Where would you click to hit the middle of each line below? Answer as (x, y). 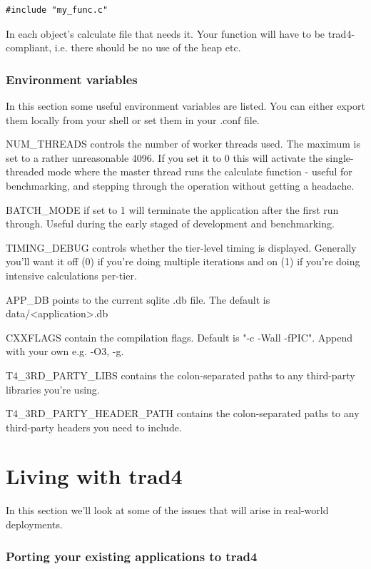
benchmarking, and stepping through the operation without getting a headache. (180, 185)
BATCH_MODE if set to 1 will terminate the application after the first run (172, 209)
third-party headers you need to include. (94, 427)
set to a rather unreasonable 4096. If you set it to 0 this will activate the (164, 157)
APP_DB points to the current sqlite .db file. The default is (138, 299)
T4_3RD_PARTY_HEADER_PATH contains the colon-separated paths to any (183, 413)
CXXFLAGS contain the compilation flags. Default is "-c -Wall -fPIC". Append (179, 337)
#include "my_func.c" (57, 10)
